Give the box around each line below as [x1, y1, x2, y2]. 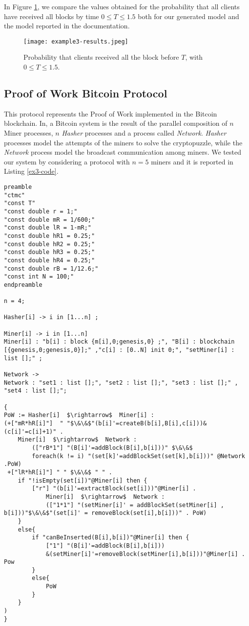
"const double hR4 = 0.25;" [4, 256, 95, 264]
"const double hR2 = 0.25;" [4, 240, 95, 248]
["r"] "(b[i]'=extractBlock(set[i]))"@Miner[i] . [32, 485, 196, 492]
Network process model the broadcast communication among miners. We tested [4, 147, 241, 157]
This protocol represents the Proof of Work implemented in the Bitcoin [4, 108, 217, 118]
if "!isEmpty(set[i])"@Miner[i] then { [18, 477, 147, 484]
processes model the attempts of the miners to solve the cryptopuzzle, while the [4, 137, 243, 147]
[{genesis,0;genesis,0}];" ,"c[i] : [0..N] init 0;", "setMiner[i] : [4, 347, 235, 354]
